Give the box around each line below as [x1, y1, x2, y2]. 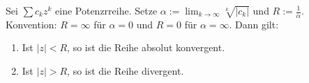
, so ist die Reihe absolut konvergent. [67, 40, 225, 55]
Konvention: [6, 17, 57, 31]
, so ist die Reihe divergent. [67, 64, 184, 78]
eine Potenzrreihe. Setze [55, 3, 158, 17]
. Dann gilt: [229, 17, 279, 31]
